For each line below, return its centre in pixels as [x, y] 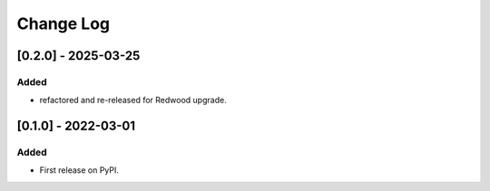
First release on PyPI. [79, 170]
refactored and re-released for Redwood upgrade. [133, 100]
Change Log [64, 24]
